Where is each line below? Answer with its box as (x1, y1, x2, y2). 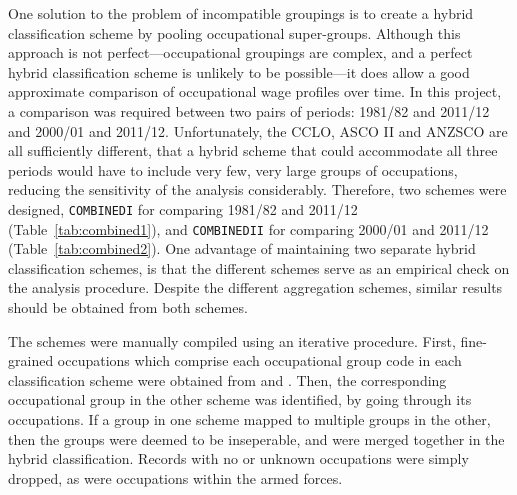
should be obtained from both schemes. (8, 297, 248, 318)
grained (8, 350, 54, 371)
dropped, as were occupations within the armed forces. (8, 467, 343, 488)
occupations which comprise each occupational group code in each (57, 350, 462, 371)
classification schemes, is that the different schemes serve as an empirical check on (8, 257, 510, 278)
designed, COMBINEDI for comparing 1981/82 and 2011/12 (8, 198, 358, 219)
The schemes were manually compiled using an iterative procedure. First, (8, 330, 456, 351)
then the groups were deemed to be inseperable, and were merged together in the (8, 428, 505, 449)
